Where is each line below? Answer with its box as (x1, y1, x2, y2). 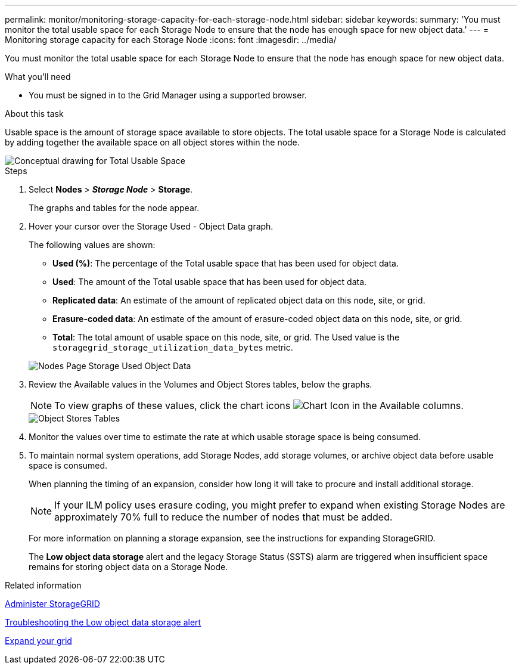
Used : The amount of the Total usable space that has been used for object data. (52, 277, 367, 287)
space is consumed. (29, 460, 108, 470)
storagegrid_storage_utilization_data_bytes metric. (52, 342, 293, 352)
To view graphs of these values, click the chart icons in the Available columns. (54, 399, 464, 411)
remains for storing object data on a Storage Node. (29, 562, 228, 572)
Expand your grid (5, 636, 72, 646)
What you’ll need (5, 72, 71, 82)
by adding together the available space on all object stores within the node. (5, 137, 300, 147)
